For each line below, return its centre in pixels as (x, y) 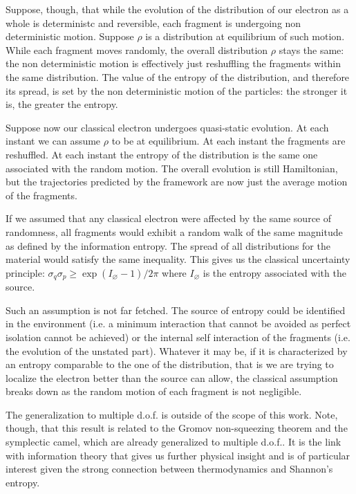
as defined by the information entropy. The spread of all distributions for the (168, 245)
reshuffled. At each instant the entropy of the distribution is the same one (162, 154)
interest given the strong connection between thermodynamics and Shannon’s (169, 469)
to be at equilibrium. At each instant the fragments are (228, 141)
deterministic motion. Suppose (70, 36)
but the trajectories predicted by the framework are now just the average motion (177, 182)
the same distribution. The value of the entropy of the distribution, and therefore (178, 76)
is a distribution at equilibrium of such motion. (245, 36)
